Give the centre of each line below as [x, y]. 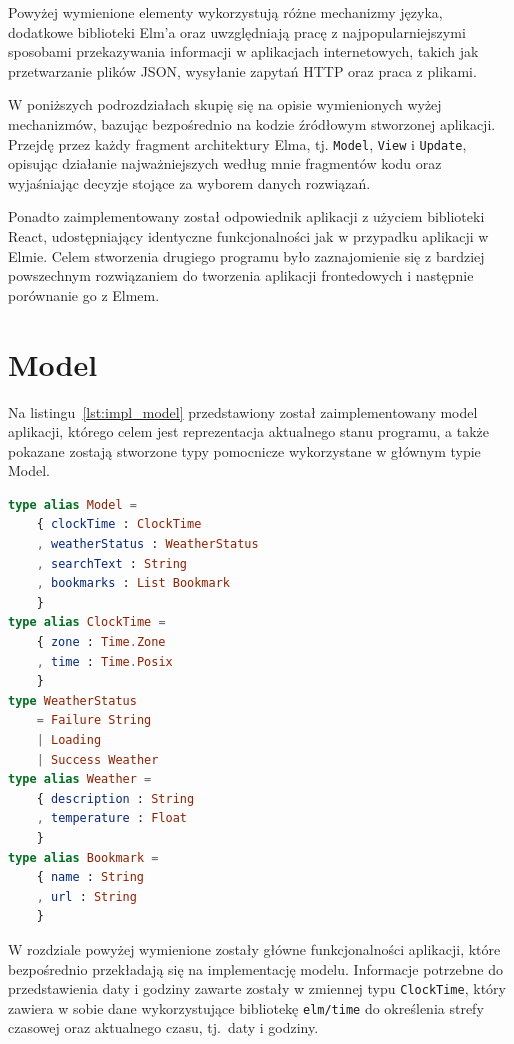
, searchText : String [112, 563]
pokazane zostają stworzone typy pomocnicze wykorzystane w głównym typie [244, 450]
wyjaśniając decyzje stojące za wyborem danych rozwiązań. [189, 182]
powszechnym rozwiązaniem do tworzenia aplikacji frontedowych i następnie [241, 275]
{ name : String [90, 877]
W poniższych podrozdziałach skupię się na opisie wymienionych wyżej [225, 104]
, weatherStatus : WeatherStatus [147, 544]
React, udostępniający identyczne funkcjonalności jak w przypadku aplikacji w [248, 236]
